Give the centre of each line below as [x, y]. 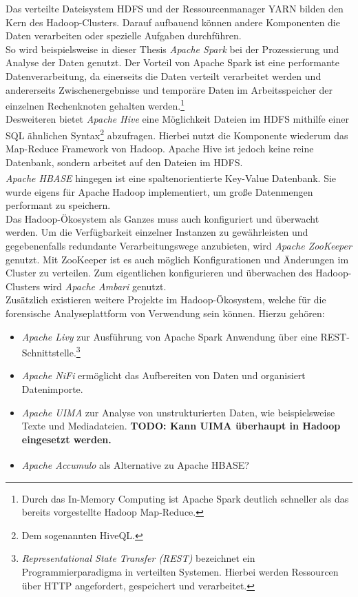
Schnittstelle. [49, 352]
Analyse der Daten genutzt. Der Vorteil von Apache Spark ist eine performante [172, 62]
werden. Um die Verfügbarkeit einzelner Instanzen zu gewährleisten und [157, 232]
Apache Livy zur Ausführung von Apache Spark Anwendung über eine [169, 336]
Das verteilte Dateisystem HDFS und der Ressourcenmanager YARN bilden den [175, 8]
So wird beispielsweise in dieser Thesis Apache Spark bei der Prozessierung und [172, 49]
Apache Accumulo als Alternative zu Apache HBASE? [135, 465]
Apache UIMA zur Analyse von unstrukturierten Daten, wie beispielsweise [178, 412]
